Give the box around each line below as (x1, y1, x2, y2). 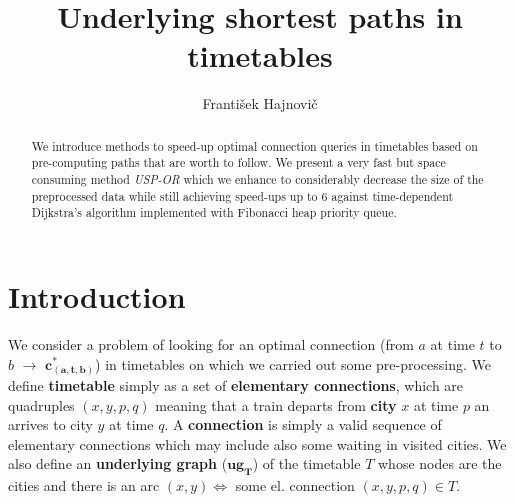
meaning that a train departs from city (155, 394, 397, 415)
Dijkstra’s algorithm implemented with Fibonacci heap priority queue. (31, 204, 397, 221)
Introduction (8, 275, 186, 316)
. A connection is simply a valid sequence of (164, 414, 442, 435)
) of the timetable (252, 453, 361, 474)
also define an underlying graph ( (8, 453, 228, 474)
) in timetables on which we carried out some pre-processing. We (95, 353, 491, 374)
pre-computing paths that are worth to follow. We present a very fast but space (31, 154, 446, 171)
